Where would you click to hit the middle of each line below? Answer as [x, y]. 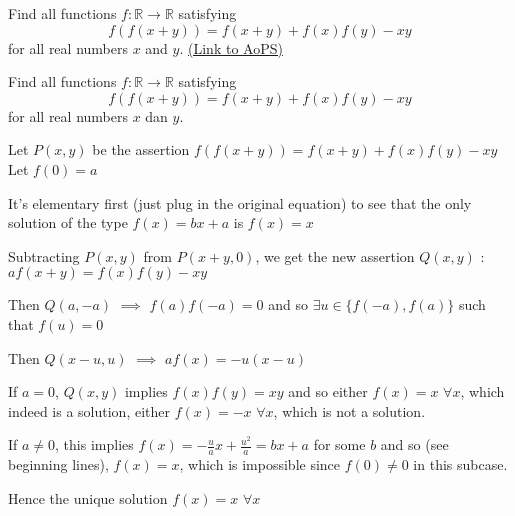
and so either [328, 391]
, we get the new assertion [335, 255]
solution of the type [68, 222]
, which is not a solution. [349, 410]
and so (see [414, 444]
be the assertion [141, 149]
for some [339, 444]
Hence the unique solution [88, 497]
